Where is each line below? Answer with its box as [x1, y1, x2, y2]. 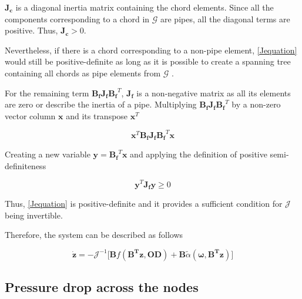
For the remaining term [5, 86, 89, 99]
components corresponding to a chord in [5, 12, 150, 25]
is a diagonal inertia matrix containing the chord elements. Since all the [15, 1, 274, 13]
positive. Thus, [5, 24, 58, 36]
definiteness [5, 159, 46, 172]
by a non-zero [231, 98, 281, 110]
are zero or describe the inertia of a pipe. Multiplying [5, 98, 197, 110]
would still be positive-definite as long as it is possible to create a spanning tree [5, 55, 291, 68]
